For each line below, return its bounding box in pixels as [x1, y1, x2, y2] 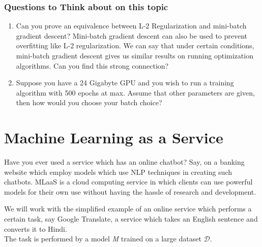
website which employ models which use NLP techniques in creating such [4, 166, 232, 177]
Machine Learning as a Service [4, 127, 223, 148]
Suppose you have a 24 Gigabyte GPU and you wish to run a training [16, 77, 234, 88]
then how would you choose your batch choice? [16, 97, 162, 108]
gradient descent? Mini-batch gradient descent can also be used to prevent [16, 30, 248, 41]
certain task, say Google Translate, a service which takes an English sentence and [4, 213, 258, 224]
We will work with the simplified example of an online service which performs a [4, 203, 252, 214]
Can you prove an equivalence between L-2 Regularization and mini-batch [16, 20, 247, 31]
